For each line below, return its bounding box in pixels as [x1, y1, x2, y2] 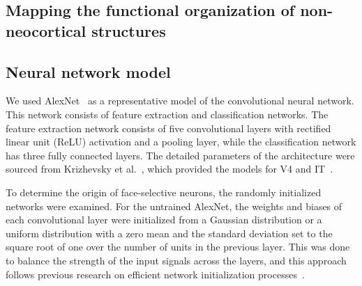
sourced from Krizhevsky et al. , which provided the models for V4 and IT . [6, 161, 333, 176]
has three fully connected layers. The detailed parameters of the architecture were [6, 148, 355, 162]
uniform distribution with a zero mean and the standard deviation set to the [6, 225, 333, 240]
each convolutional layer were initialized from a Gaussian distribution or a [6, 212, 322, 227]
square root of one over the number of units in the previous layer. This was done [6, 239, 350, 254]
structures [91, 19, 166, 41]
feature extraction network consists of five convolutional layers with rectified [6, 120, 331, 135]
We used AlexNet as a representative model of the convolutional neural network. [6, 93, 354, 108]
